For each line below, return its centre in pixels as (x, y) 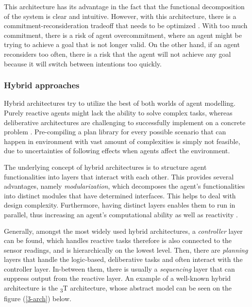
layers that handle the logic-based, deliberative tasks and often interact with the (123, 259)
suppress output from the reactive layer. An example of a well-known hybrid (118, 278)
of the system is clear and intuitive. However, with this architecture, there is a (120, 16)
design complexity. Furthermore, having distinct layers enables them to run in (120, 205)
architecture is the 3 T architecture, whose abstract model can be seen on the (118, 288)
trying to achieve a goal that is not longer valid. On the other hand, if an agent (122, 44)
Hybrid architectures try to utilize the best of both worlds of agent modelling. (120, 103)
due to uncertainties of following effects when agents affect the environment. (117, 151)
